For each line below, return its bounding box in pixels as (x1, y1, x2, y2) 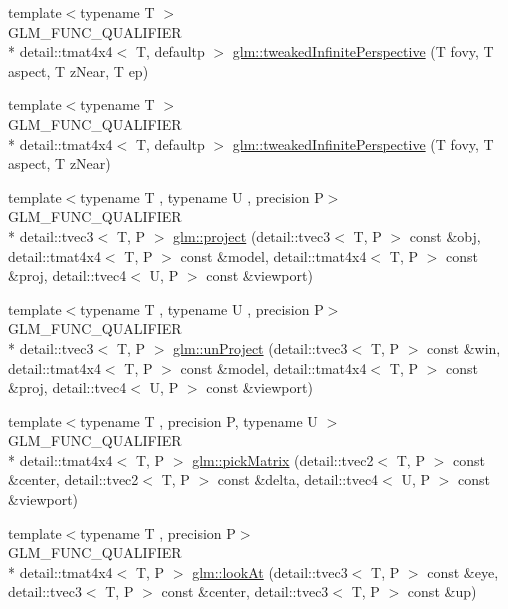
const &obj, (409, 225, 481, 246)
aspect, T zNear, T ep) (8, 60, 149, 81)
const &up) (407, 581, 477, 602)
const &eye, (427, 561, 499, 582)
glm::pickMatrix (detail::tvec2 (192, 449, 374, 470)
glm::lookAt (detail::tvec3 (192, 561, 348, 582)
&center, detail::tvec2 (8, 469, 139, 490)
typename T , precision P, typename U (80, 410, 318, 431)
